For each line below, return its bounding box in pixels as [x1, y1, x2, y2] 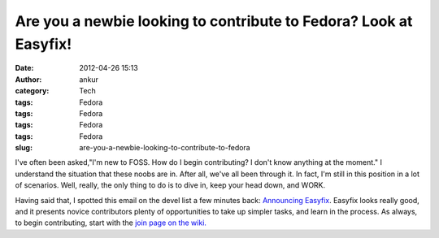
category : [15, 86, 50, 96]
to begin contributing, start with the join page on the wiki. [15, 218, 207, 227]
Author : [15, 74, 42, 84]
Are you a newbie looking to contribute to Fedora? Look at [15, 12, 413, 30]
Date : [15, 63, 34, 73]
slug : [15, 143, 33, 153]
